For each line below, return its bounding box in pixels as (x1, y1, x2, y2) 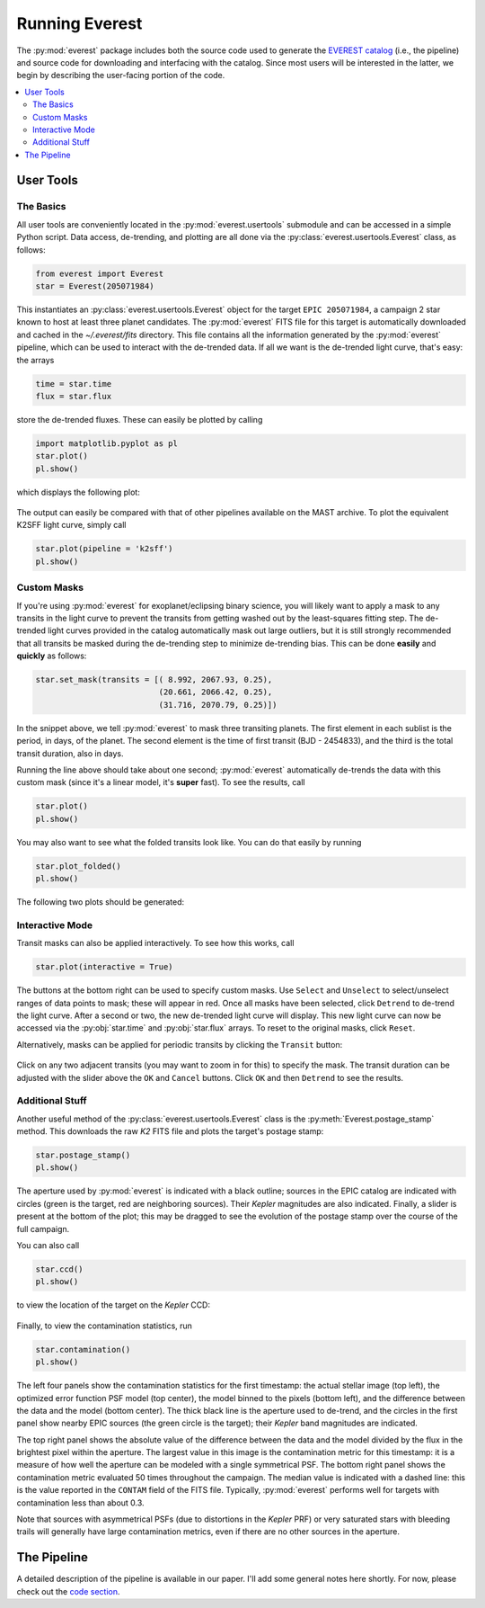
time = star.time (35, 379, 112, 389)
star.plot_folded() (35, 861, 121, 871)
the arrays (16, 354, 55, 365)
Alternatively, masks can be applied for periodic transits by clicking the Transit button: (16, 1039, 343, 1050)
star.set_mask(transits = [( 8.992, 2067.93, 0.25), (35, 674, 273, 685)
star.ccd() (35, 1264, 84, 1274)
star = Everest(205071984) (35, 281, 154, 291)
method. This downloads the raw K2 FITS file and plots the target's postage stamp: (16, 1126, 324, 1137)
